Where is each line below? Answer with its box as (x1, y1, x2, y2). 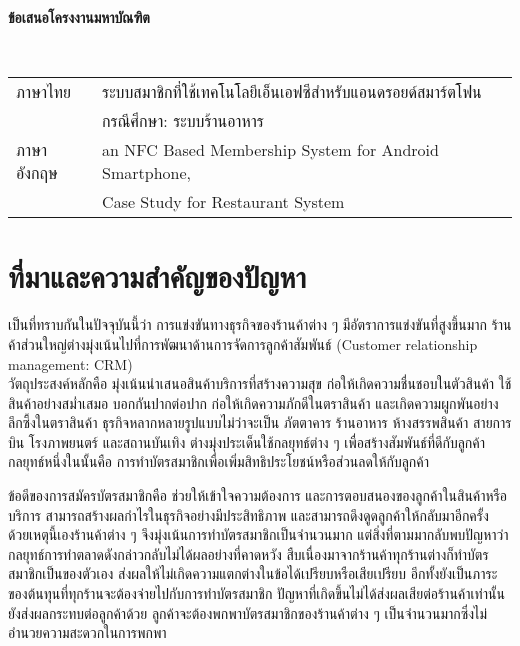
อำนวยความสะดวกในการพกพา (8, 622, 167, 643)
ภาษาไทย (16, 80, 71, 104)
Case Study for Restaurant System (102, 190, 345, 214)
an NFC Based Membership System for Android (102, 138, 439, 162)
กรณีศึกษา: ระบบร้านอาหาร (102, 109, 264, 133)
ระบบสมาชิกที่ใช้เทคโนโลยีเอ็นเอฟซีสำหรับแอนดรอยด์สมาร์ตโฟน (102, 80, 482, 104)
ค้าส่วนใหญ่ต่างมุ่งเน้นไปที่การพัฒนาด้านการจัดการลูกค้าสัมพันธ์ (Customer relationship (8, 333, 478, 354)
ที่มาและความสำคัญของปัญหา (8, 256, 307, 297)
